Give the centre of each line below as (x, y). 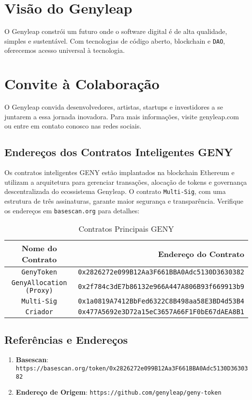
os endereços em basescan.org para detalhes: (72, 210)
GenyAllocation (39, 283)
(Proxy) (39, 291)
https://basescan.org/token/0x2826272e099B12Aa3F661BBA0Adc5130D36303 (132, 368)
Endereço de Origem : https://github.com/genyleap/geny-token (119, 392)
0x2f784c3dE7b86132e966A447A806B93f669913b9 (161, 287)
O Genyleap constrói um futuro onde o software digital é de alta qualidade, (116, 31)
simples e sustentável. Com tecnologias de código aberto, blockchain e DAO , (115, 40)
